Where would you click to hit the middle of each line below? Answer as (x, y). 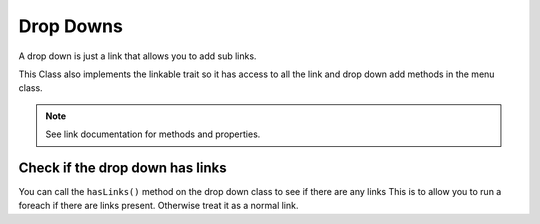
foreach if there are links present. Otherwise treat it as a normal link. (158, 206)
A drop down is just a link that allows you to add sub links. (137, 56)
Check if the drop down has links (122, 167)
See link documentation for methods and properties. (153, 134)
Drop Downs (71, 26)
